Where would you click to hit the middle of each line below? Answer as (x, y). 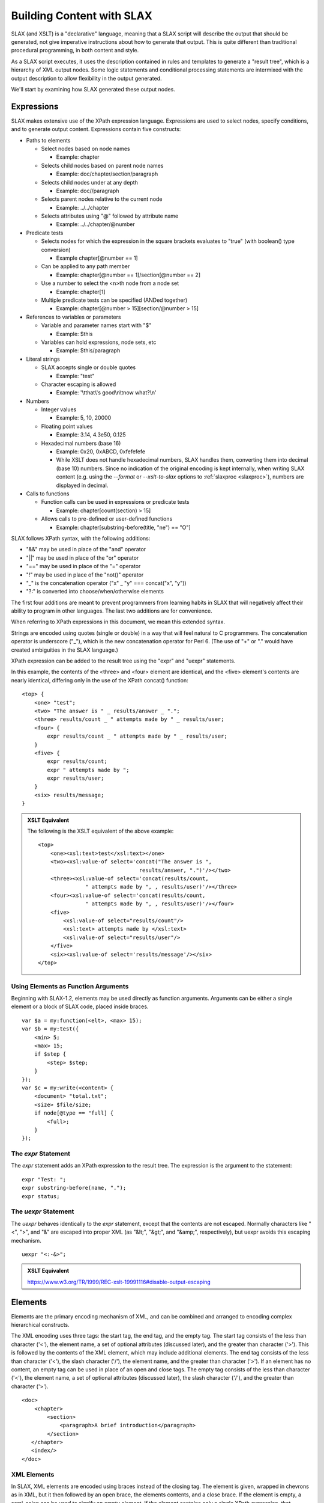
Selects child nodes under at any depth (89, 182)
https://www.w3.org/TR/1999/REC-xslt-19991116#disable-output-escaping (119, 1282)
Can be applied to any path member (85, 266)
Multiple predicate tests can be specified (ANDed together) (114, 300)
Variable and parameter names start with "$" (96, 325)
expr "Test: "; (44, 1179)
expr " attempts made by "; (88, 770)
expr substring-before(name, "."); (74, 1188)
